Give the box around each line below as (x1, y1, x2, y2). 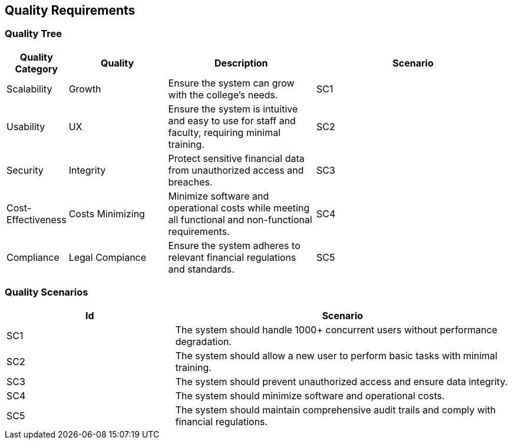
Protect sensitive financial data (168, 152, 305, 164)
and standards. (168, 263, 234, 275)
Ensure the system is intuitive (168, 102, 298, 115)
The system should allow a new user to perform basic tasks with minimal (175, 349, 498, 362)
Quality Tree (5, 28, 62, 40)
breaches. (168, 175, 213, 188)
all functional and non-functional (168, 213, 312, 226)
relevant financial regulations (168, 251, 296, 263)
